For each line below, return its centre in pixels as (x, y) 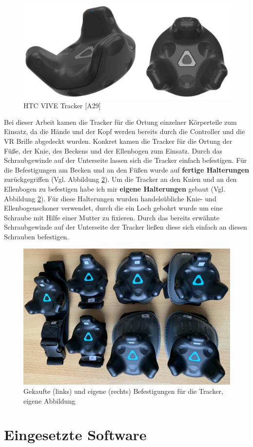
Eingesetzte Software (75, 434)
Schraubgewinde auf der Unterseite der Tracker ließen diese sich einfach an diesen (126, 227)
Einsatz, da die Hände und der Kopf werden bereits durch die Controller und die (125, 131)
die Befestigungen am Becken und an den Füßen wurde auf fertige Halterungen (127, 169)
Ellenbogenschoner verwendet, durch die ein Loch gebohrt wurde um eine (113, 208)
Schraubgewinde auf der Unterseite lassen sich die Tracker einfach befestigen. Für (126, 160)
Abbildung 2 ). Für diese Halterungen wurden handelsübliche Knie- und (110, 198)
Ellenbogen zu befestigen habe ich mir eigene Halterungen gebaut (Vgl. (115, 188)
